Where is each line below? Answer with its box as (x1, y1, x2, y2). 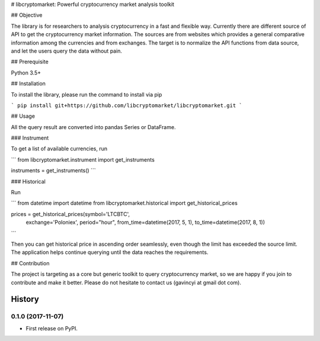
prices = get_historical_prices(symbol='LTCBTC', (11, 210, 130, 217)
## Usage (11, 112, 36, 120)
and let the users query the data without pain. (11, 47, 123, 54)
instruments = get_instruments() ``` (11, 167, 96, 174)
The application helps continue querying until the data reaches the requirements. (11, 249, 209, 256)
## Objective (11, 12, 43, 19)
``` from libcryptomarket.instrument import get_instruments (11, 156, 155, 163)
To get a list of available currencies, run (11, 145, 108, 152)
